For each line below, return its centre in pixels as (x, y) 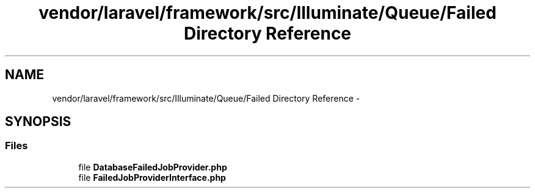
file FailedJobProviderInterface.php (152, 177)
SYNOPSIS (38, 122)
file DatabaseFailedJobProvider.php (153, 167)
